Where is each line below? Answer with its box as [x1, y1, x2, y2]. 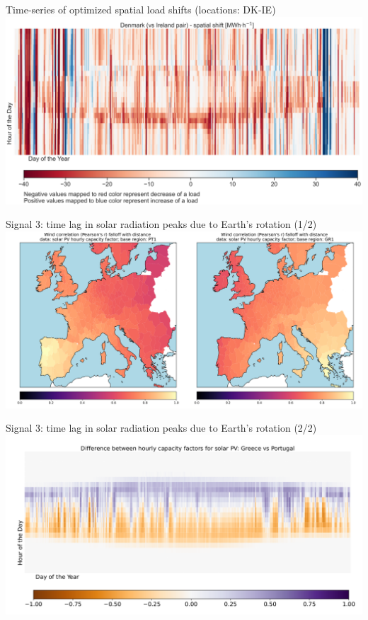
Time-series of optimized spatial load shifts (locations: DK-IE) [6, 2, 276, 16]
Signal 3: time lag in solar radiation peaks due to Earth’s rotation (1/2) [6, 217, 317, 231]
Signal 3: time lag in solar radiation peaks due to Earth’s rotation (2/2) [6, 420, 317, 435]
